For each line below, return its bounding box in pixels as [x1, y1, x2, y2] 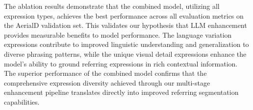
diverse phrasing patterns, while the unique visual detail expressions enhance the [4, 48, 247, 59]
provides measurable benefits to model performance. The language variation [4, 29, 232, 40]
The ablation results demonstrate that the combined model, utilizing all [4, 1, 220, 11]
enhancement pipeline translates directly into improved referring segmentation [4, 87, 239, 97]
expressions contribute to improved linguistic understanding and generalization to [4, 39, 249, 49]
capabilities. [4, 96, 40, 107]
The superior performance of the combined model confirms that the [4, 68, 207, 78]
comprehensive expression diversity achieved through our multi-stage [4, 77, 210, 88]
